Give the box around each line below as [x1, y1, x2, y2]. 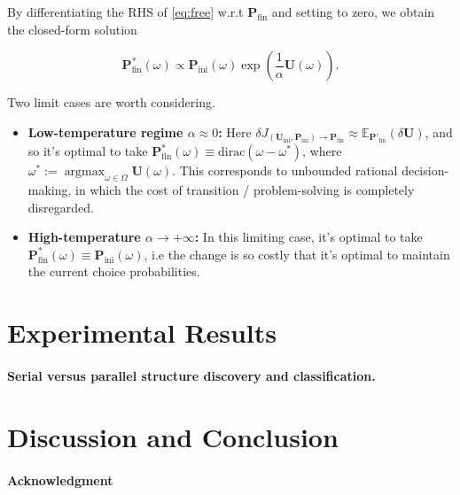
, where [302, 142, 342, 160]
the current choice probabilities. [27, 262, 200, 281]
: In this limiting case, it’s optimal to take [194, 228, 423, 246]
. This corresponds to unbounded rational [172, 161, 398, 180]
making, [27, 181, 72, 199]
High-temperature [27, 228, 141, 246]
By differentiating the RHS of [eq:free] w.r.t [7, 3, 244, 20]
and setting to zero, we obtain [271, 3, 435, 20]
